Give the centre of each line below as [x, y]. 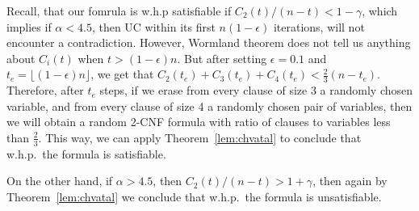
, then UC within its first [153, 26]
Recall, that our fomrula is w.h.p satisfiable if [119, 11]
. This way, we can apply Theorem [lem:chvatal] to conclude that [200, 137]
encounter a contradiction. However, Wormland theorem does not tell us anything [209, 42]
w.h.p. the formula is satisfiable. [86, 153]
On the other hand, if [60, 181]
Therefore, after [45, 90]
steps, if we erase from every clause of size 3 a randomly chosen [256, 90]
